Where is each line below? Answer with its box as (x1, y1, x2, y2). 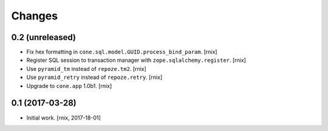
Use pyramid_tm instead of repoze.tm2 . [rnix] (26, 65, 147, 72)
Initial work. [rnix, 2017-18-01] (26, 114, 101, 121)
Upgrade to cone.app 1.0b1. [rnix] (26, 82, 112, 89)
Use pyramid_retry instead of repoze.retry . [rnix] (26, 73, 163, 81)
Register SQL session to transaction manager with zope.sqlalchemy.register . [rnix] (26, 56, 246, 64)
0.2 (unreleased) (11, 32, 76, 42)
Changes (11, 9, 58, 22)
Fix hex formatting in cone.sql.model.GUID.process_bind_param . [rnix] (26, 49, 217, 56)
